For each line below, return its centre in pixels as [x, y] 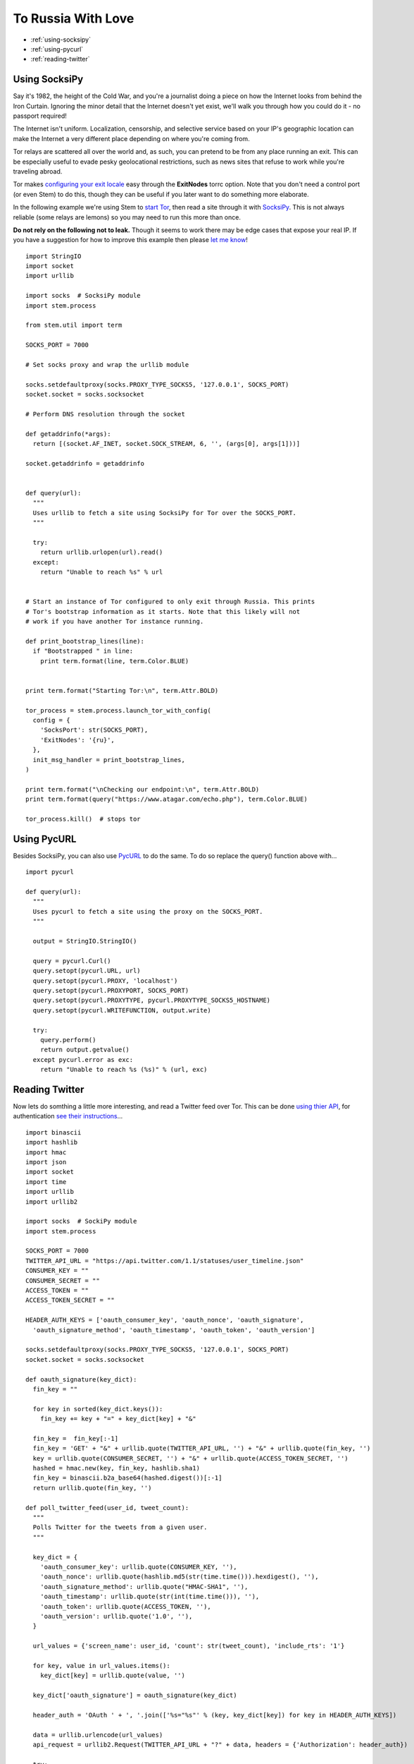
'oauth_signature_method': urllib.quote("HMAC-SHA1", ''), [144, 1587]
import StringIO [54, 256]
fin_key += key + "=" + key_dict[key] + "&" [118, 1419]
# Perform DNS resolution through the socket [106, 414]
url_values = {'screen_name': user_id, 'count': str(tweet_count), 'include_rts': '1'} [189, 1646]
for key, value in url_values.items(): [101, 1666]
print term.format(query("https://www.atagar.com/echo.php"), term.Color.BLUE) [167, 799]
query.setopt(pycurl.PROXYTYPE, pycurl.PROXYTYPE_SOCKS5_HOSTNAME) [152, 1001]
